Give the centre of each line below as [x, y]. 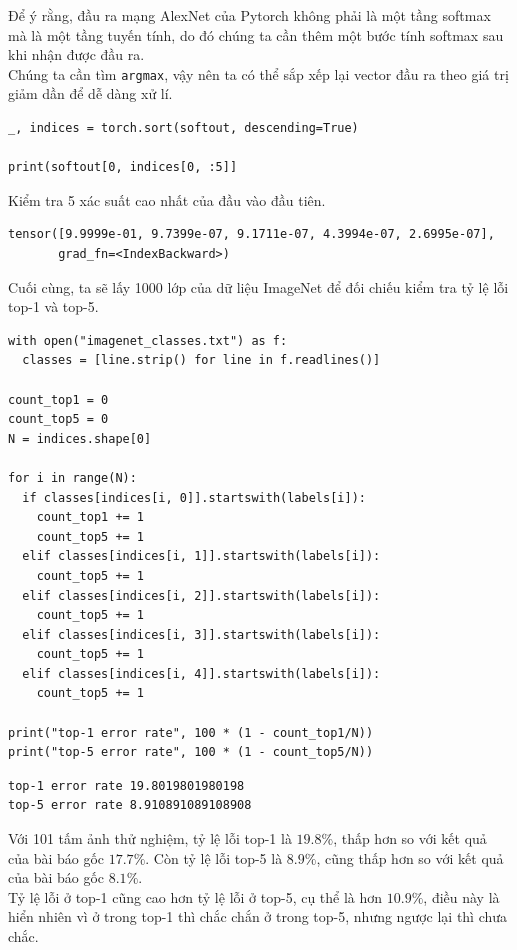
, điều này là [461, 896]
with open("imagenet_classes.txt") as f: [148, 340]
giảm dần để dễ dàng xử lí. [90, 93]
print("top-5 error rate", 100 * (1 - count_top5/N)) [191, 752]
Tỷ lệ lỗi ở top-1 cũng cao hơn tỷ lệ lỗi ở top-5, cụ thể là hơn [195, 896]
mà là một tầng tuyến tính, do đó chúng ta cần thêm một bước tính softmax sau [256, 34]
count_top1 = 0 [58, 399]
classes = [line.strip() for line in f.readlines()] [201, 360]
